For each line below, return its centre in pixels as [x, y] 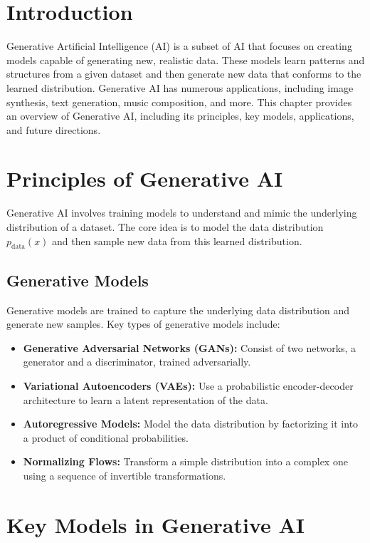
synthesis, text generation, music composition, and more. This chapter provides [179, 102]
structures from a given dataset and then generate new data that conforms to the [184, 74]
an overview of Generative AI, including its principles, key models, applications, [180, 116]
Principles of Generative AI [145, 179]
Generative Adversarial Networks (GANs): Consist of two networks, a [190, 347]
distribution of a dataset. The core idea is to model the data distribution [165, 227]
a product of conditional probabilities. [106, 437]
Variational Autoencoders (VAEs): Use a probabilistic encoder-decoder [188, 385]
